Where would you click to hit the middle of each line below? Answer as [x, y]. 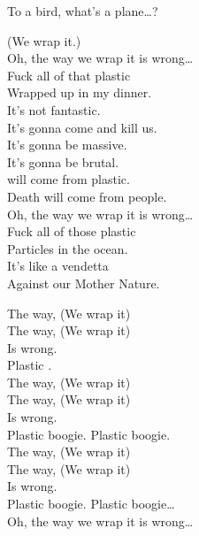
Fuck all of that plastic [69, 75]
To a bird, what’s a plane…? [83, 11]
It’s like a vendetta [58, 266]
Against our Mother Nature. [84, 283]
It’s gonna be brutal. [63, 161]
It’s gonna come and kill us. [82, 127]
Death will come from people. [87, 196]
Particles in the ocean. [68, 248]
